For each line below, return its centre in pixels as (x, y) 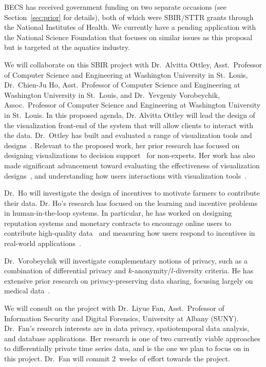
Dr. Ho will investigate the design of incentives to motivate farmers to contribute (132, 193)
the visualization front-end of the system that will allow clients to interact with (129, 125)
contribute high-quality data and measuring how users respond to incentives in (130, 233)
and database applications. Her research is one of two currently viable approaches (132, 338)
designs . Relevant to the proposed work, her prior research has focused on (122, 145)
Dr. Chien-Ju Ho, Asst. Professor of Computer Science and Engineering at (122, 85)
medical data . (27, 291)
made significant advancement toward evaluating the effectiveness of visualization (132, 165)
